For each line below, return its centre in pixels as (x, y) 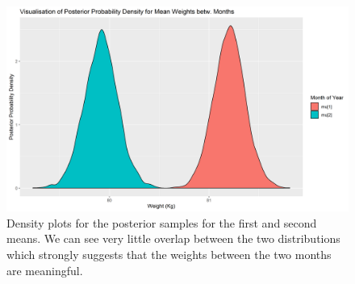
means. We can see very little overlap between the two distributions (173, 238)
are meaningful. (45, 270)
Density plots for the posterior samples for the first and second (162, 222)
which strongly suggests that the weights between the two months (169, 255)
